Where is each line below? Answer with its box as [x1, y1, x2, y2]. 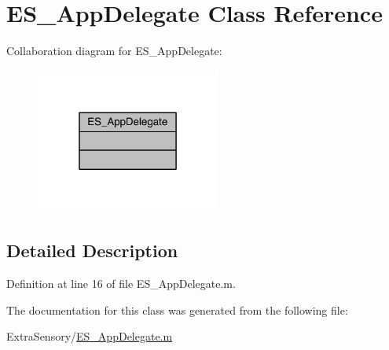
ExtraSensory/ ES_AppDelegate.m [6, 328, 173, 344]
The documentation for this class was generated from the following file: [6, 301, 348, 318]
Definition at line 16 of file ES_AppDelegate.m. [6, 274, 236, 291]
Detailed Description [6, 238, 178, 263]
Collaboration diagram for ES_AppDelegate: [6, 42, 222, 59]
